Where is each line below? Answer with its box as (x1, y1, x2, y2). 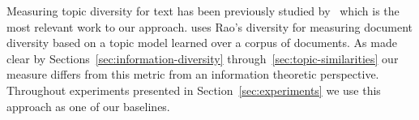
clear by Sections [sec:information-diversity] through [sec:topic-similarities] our (6, 49, 399, 66)
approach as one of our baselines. (6, 97, 170, 114)
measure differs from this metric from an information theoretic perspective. (6, 66, 379, 83)
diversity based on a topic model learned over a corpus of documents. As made (6, 34, 397, 51)
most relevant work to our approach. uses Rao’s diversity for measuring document (6, 18, 413, 35)
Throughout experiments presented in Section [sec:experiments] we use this (6, 81, 381, 98)
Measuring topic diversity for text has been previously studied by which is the (6, 2, 400, 19)
